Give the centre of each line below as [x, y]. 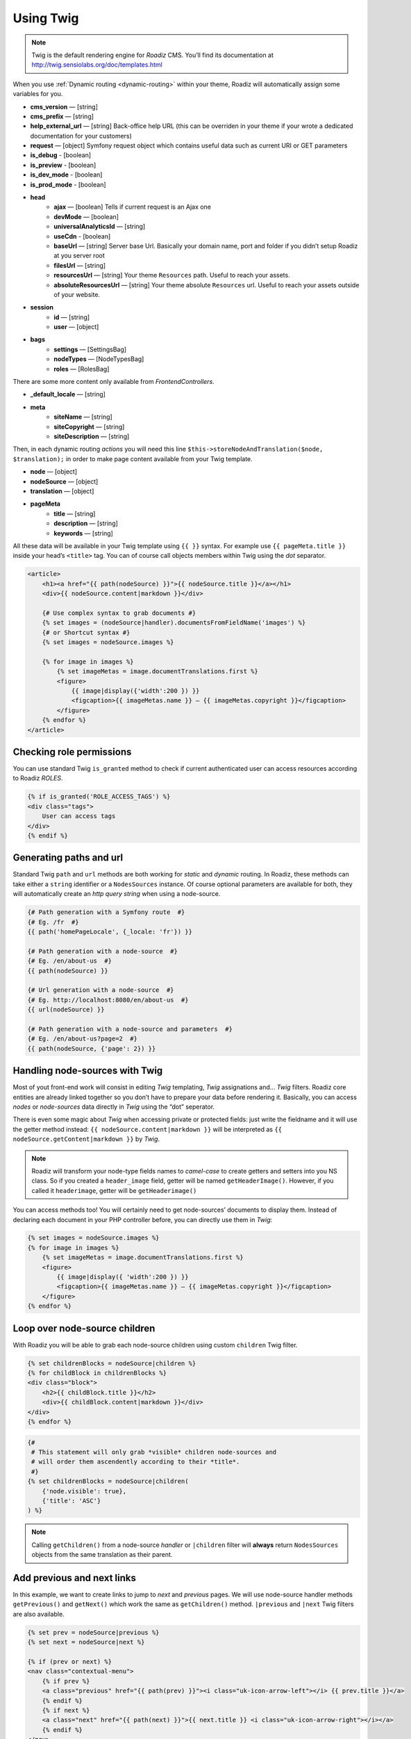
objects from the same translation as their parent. [102, 1555]
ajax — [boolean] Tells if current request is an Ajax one [133, 207]
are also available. [39, 1614]
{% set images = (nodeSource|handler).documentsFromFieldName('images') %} [174, 623]
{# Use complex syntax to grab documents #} [119, 613]
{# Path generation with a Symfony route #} [106, 912]
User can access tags [79, 816]
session [42, 307]
